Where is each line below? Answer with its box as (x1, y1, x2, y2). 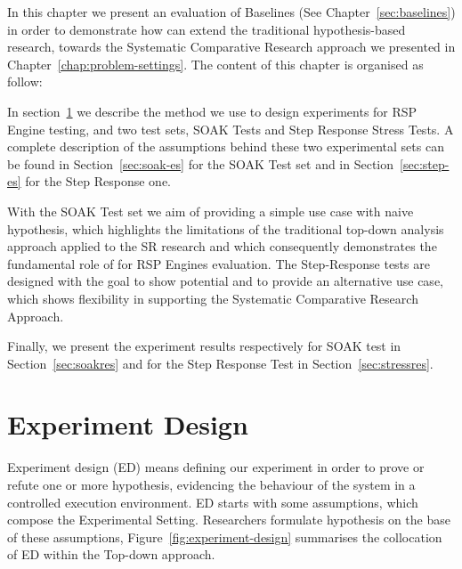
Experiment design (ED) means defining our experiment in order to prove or (7, 458, 425, 476)
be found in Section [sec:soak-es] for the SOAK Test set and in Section (7, 154, 394, 173)
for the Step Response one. (25, 172, 172, 191)
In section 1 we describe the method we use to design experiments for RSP (7, 102, 417, 120)
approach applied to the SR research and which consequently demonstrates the (7, 237, 437, 256)
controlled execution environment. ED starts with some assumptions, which (7, 492, 418, 511)
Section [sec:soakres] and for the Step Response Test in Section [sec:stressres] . (7, 354, 434, 372)
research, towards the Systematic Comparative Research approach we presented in (7, 37, 456, 56)
